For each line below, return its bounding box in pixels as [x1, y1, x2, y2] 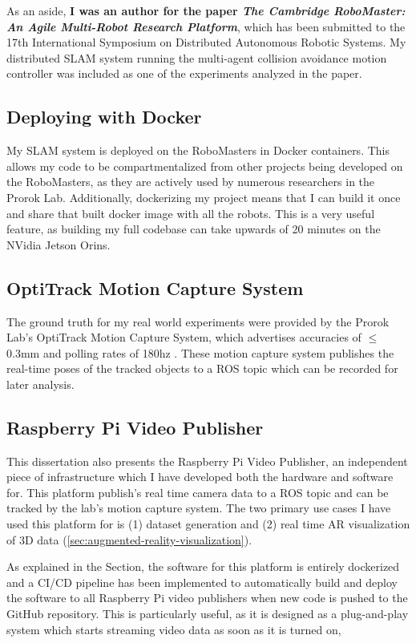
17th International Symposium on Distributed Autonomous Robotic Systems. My [6, 34, 406, 51]
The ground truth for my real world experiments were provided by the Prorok [6, 313, 390, 330]
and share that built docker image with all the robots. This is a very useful [6, 204, 375, 221]
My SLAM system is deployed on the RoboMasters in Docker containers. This [6, 142, 390, 159]
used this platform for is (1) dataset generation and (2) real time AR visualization [6, 516, 410, 532]
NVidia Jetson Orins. [6, 236, 111, 253]
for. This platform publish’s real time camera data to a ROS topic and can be [6, 483, 389, 500]
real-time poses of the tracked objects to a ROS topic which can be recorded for [6, 360, 398, 377]
